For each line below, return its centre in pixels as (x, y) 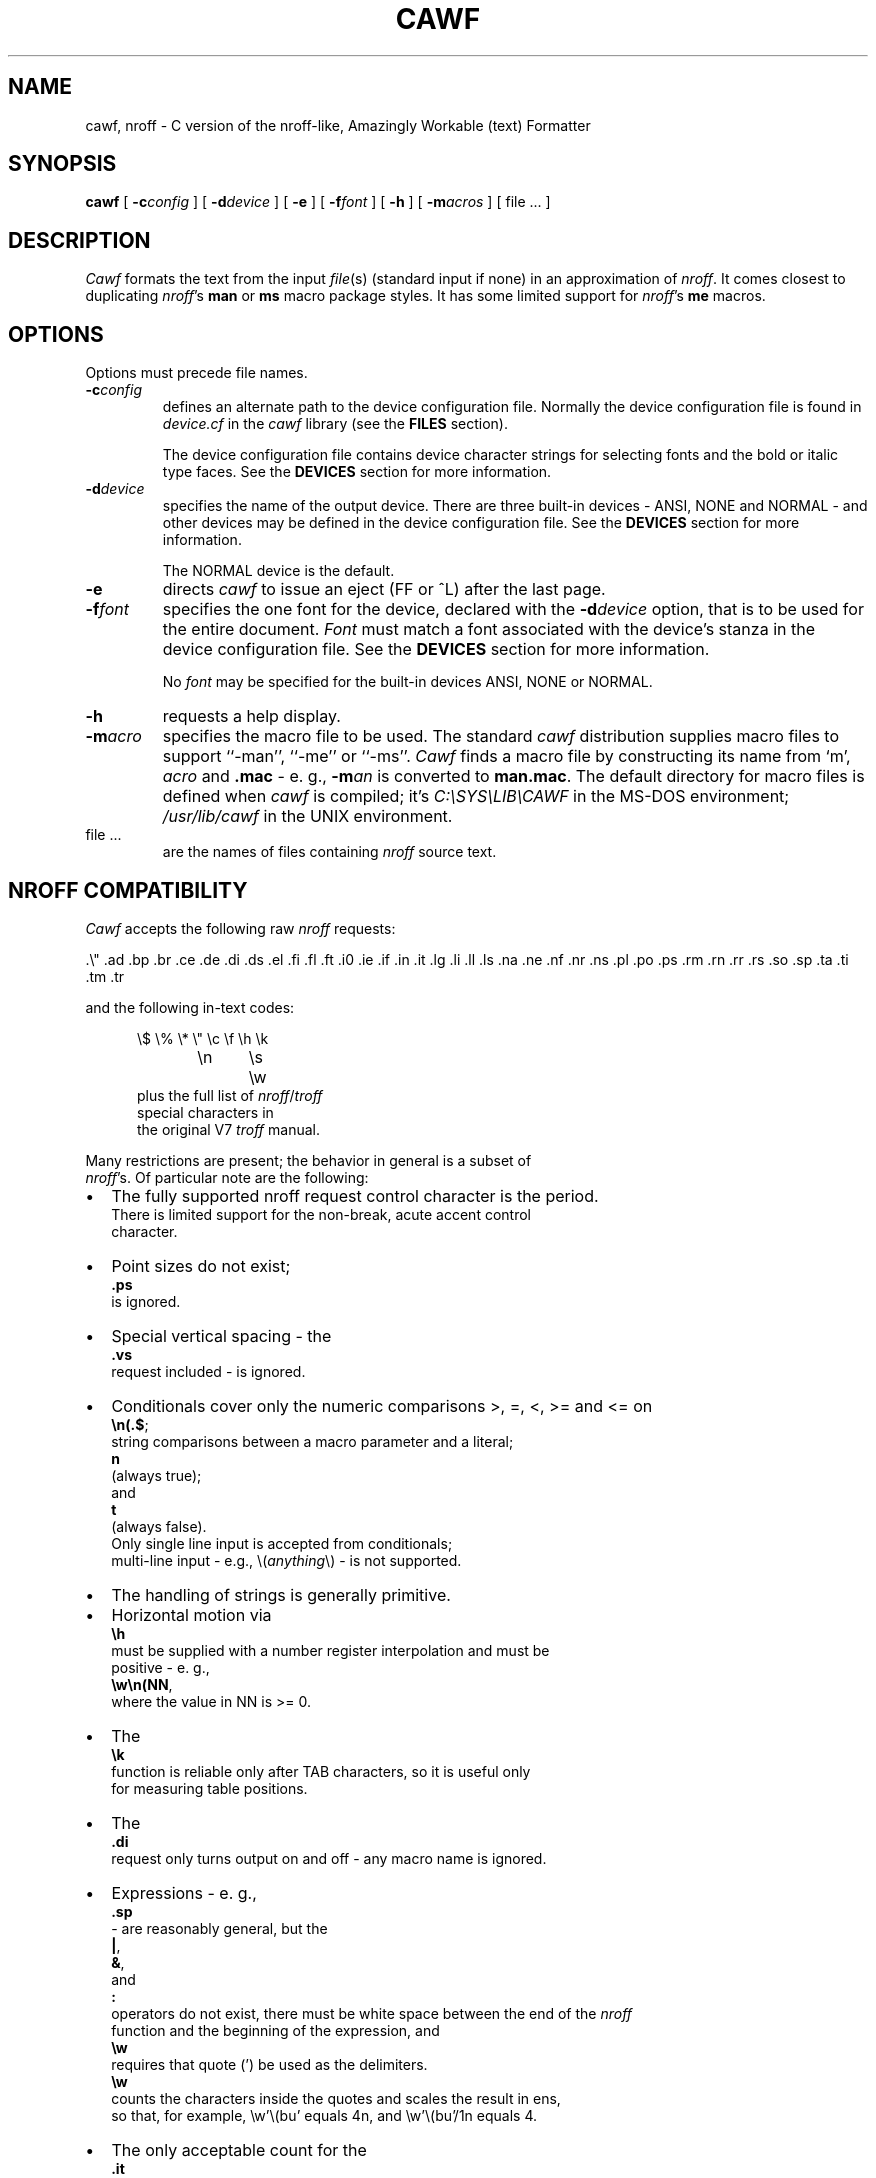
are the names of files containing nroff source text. (329, 852)
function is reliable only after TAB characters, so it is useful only (321, 1771)
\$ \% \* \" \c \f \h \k (203, 1038)
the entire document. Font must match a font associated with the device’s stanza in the (488, 629)
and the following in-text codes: (190, 1007)
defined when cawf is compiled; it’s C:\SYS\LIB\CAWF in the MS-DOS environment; (476, 796)
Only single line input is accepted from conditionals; (282, 1543)
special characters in (205, 1112)
